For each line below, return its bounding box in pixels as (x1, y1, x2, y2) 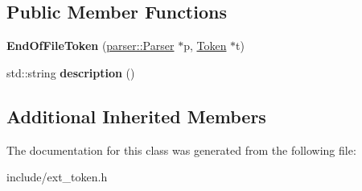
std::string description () (6, 64, 135, 81)
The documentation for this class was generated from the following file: (6, 141, 356, 158)
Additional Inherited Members (6, 103, 266, 128)
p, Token (183, 37, 227, 54)
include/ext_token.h (6, 168, 108, 185)
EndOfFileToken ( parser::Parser (6, 37, 175, 54)
